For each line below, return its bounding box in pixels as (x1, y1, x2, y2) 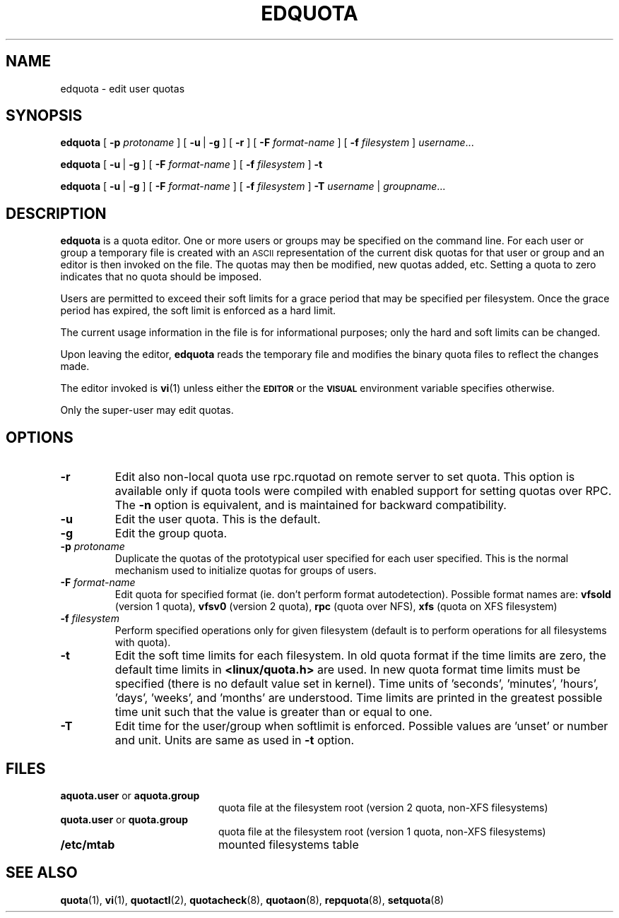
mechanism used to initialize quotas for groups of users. (114, 564, 377, 577)
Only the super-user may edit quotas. (60, 404, 234, 417)
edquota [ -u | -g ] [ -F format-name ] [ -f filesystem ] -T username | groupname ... (60, 180, 446, 193)
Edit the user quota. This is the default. (114, 512, 321, 527)
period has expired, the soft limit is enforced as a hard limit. (60, 304, 336, 317)
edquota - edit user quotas (60, 82, 185, 95)
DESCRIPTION (6, 204, 107, 222)
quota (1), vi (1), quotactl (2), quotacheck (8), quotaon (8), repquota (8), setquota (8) (60, 893, 444, 906)
